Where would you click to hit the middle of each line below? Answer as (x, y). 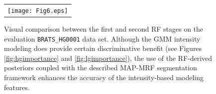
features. (17, 87)
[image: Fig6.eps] (38, 11)
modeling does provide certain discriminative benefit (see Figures (103, 48)
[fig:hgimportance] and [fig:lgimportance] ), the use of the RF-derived (108, 58)
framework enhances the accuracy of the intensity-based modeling (104, 77)
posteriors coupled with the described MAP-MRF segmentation (101, 68)
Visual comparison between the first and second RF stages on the (104, 28)
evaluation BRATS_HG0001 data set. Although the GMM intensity (102, 38)
